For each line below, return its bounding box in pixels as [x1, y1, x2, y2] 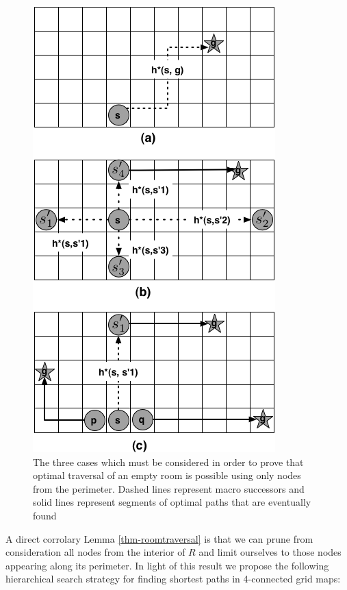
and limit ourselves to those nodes [198, 545, 342, 559]
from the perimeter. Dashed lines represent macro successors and [33, 481, 305, 495]
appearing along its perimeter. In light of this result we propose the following [5, 558, 329, 572]
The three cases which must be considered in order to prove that [33, 454, 304, 469]
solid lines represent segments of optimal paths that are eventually [33, 495, 311, 509]
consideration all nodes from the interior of [5, 545, 185, 559]
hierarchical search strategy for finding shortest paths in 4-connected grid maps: [5, 571, 341, 586]
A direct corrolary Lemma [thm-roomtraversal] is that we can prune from [5, 531, 313, 545]
